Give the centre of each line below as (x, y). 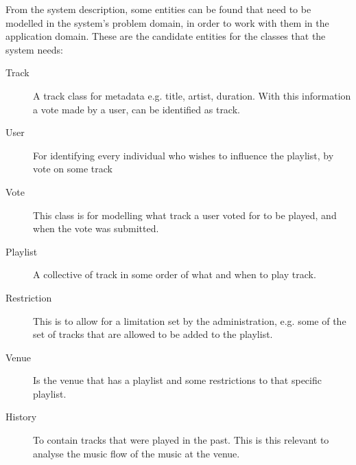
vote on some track (73, 169)
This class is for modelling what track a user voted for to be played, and (185, 215)
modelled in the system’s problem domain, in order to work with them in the (167, 22)
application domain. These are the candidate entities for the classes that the (166, 36)
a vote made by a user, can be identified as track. (137, 109)
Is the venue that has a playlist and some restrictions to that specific (177, 380)
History (21, 417)
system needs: (34, 49)
